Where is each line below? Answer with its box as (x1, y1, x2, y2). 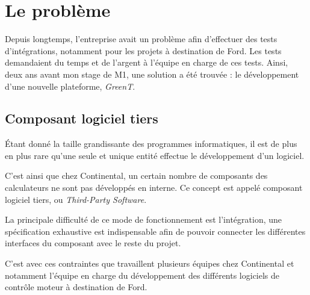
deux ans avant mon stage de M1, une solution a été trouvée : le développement (5, 67, 299, 80)
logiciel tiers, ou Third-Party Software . (5, 193, 147, 205)
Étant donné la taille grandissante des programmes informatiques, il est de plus (5, 137, 297, 150)
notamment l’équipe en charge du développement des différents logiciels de (5, 269, 280, 281)
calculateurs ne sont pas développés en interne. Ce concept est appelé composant (5, 181, 303, 194)
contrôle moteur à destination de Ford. (5, 281, 147, 293)
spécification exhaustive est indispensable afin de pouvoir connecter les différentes (5, 225, 306, 237)
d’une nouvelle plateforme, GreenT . (5, 79, 135, 92)
